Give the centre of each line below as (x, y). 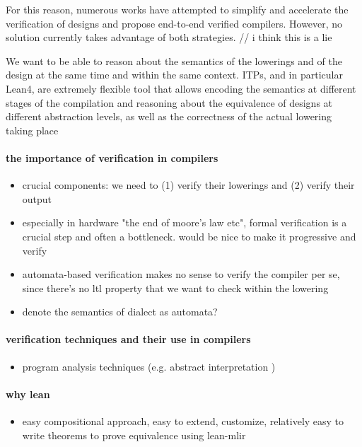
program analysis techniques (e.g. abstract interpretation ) (149, 366)
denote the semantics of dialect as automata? (120, 312)
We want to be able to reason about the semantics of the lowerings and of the (174, 60)
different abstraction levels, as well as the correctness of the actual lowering (169, 116)
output (37, 198)
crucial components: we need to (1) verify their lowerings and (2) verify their (188, 185)
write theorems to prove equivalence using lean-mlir (134, 435)
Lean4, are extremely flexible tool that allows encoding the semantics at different (181, 88)
